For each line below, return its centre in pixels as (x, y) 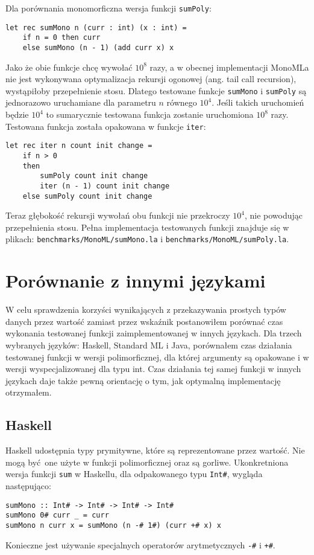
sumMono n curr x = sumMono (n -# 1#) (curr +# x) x (113, 525)
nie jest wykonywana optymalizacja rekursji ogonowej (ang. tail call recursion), (151, 79)
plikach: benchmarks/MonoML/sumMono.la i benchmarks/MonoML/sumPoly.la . (147, 239)
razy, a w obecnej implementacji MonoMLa (229, 67)
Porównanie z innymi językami (136, 281)
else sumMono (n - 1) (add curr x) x (98, 47)
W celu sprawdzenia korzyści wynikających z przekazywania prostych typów (146, 310)
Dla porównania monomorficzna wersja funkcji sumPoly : (108, 8)
